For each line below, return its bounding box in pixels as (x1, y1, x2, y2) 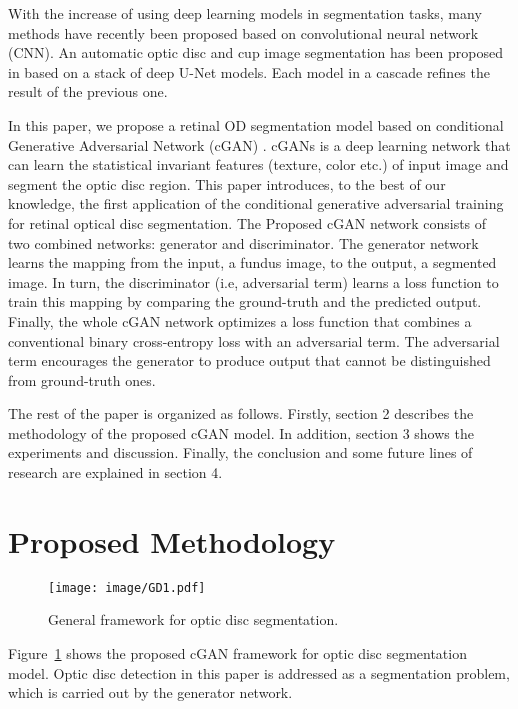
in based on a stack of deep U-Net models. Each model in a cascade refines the (8, 61, 490, 82)
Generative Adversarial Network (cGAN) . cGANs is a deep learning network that (8, 134, 511, 155)
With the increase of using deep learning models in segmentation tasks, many (8, 3, 482, 23)
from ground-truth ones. (8, 369, 156, 390)
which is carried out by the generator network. (8, 682, 293, 703)
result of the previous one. (8, 81, 168, 102)
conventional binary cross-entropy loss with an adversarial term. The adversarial (8, 330, 500, 351)
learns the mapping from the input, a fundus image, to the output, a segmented (8, 252, 497, 273)
